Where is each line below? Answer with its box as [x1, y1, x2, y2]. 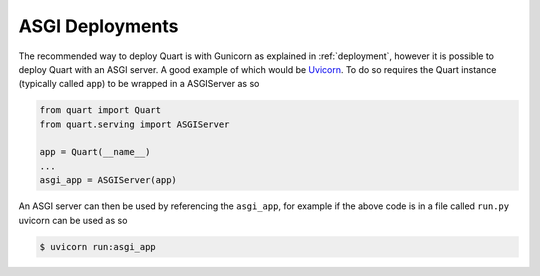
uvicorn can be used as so [18, 214, 128, 226]
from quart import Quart [39, 105, 162, 116]
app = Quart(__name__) [39, 146, 151, 158]
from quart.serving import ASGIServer [39, 118, 230, 130]
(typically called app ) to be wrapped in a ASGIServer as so [18, 78, 260, 90]
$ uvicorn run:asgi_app [39, 241, 157, 252]
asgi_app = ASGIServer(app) [39, 175, 177, 186]
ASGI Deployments [18, 15, 179, 37]
